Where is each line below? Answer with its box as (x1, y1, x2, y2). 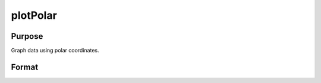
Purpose (11, 31, 43, 41)
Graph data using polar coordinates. (11, 47, 99, 54)
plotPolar (11, 9, 58, 22)
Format (11, 62, 39, 72)
